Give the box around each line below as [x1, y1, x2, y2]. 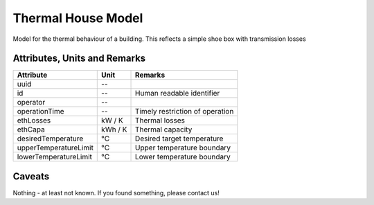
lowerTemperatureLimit [17, 152, 93, 162]
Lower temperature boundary [135, 152, 231, 162]
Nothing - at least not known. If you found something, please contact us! [12, 188, 220, 197]
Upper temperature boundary [135, 143, 231, 152]
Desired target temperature [135, 134, 224, 143]
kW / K [101, 116, 124, 125]
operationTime [17, 107, 65, 116]
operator [17, 98, 46, 107]
